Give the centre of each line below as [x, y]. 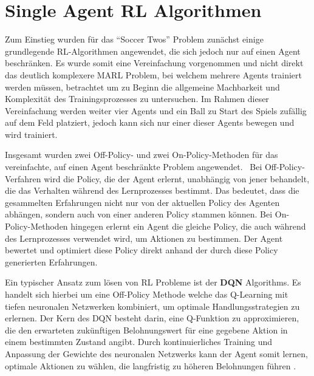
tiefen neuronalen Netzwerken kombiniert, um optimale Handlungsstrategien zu [152, 306]
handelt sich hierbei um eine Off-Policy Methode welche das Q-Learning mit [147, 294]
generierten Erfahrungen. [51, 261]
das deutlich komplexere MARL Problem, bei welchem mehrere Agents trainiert [154, 74]
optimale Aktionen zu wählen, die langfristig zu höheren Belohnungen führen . [151, 365]
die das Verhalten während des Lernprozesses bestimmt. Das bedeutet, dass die [152, 190]
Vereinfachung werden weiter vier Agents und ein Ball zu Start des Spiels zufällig [156, 110]
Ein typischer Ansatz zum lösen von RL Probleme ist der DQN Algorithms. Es [153, 282]
